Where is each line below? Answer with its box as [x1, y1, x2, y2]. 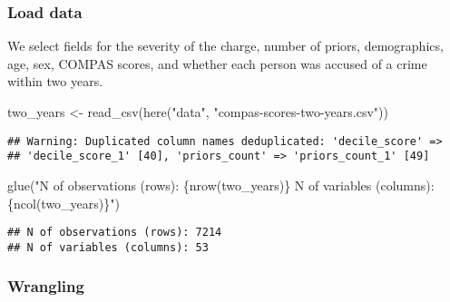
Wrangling [7, 275, 84, 297]
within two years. [7, 72, 103, 91]
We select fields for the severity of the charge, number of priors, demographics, [7, 36, 444, 55]
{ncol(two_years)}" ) [7, 193, 120, 212]
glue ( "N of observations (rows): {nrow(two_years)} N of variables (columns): [7, 175, 435, 194]
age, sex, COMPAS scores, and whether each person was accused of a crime [7, 54, 427, 73]
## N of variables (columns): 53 [7, 240, 209, 254]
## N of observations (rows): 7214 [7, 226, 222, 239]
